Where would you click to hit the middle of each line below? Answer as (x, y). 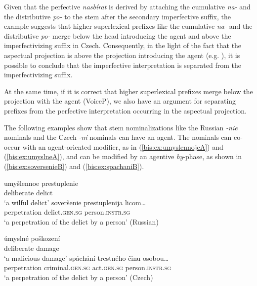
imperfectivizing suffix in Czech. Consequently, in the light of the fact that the (123, 45)
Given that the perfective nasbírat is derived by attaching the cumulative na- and (127, 6)
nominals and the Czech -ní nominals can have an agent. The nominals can (118, 137)
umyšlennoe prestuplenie (41, 183)
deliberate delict (28, 193)
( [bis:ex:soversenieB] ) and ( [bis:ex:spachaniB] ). (74, 166)
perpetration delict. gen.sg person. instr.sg (67, 212)
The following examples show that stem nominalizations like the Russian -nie (121, 127)
